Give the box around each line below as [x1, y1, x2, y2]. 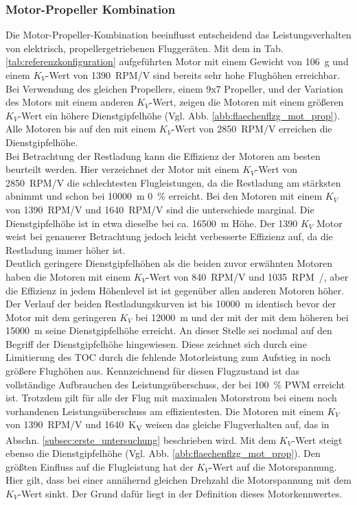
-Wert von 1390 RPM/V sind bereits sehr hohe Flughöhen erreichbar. [45, 68, 340, 82]
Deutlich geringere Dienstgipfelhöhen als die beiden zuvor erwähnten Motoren [5, 256, 332, 270]
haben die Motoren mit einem [5, 269, 131, 283]
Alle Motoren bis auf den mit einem [5, 121, 157, 136]
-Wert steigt [292, 432, 343, 447]
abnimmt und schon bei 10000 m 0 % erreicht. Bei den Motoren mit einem [5, 189, 323, 203]
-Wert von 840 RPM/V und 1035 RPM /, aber [146, 269, 349, 283]
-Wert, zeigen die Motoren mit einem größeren [149, 95, 344, 109]
